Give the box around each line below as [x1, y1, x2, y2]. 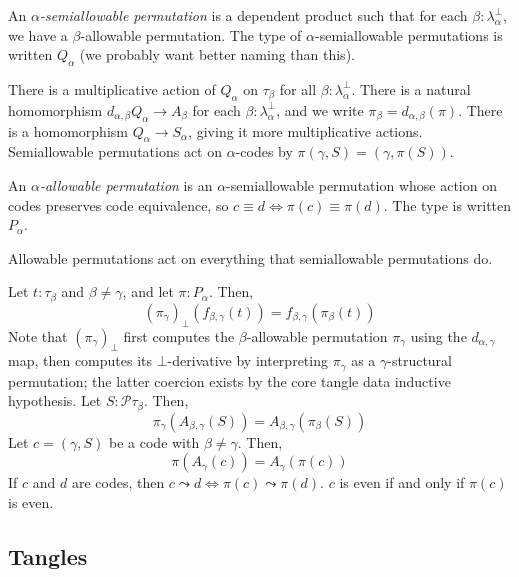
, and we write [276, 99, 364, 120]
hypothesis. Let [8, 390, 102, 411]
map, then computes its [8, 350, 153, 371]
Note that [8, 325, 68, 346]
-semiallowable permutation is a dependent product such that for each [39, 5, 468, 25]
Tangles [8, 541, 88, 572]
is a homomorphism [8, 120, 128, 141]
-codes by [235, 141, 293, 162]
